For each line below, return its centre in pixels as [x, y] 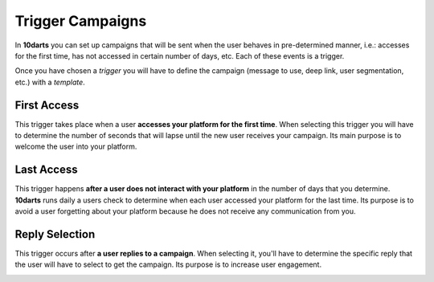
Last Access [46, 170]
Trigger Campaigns [81, 21]
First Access [47, 105]
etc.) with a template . [50, 82]
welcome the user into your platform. [76, 147]
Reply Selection [55, 234]
